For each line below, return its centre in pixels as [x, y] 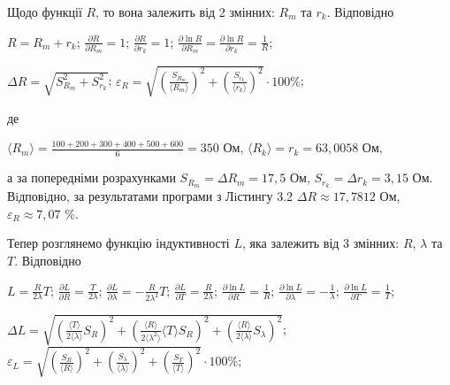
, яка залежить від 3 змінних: [320, 243]
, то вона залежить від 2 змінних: [185, 12]
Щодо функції [45, 12]
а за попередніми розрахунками [92, 177]
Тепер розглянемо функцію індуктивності [118, 243]
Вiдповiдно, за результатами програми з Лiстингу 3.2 [150, 196]
